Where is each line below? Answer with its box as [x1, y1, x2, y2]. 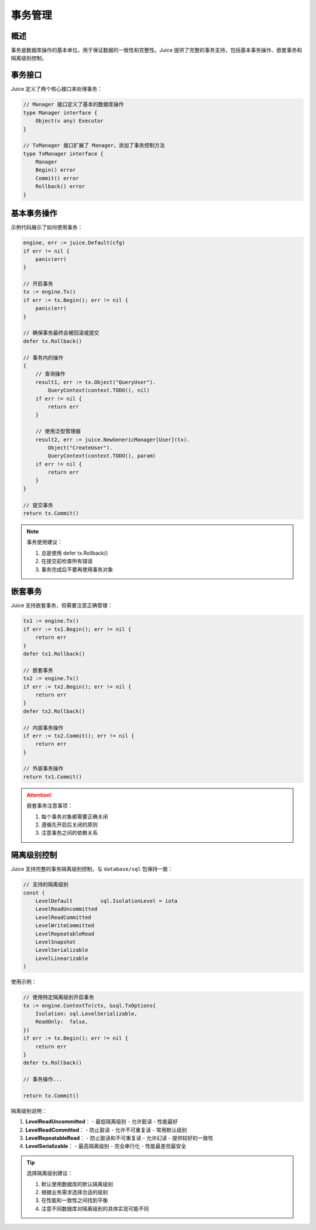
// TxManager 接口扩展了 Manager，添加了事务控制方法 [23, 142, 165, 149]
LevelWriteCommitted [35, 922, 95, 929]
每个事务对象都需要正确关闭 [41, 813, 108, 820]
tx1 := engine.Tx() [23, 618, 79, 624]
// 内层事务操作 [23, 724, 64, 731]
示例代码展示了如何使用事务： [11, 224, 83, 231]
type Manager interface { [23, 109, 98, 116]
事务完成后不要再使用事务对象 [41, 566, 114, 573]
